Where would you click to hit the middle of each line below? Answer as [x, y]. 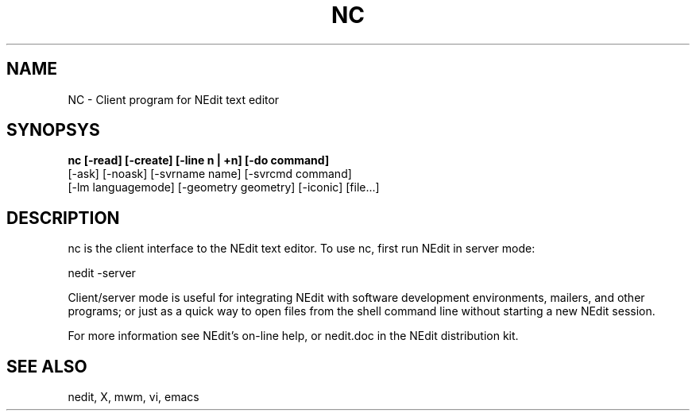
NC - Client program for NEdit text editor [174, 99]
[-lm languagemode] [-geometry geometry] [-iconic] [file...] [224, 187]
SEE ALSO [47, 366]
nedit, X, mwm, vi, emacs [133, 397]
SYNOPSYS [53, 130]
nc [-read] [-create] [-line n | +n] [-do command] [199, 160]
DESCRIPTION [63, 218]
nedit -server [102, 273]
